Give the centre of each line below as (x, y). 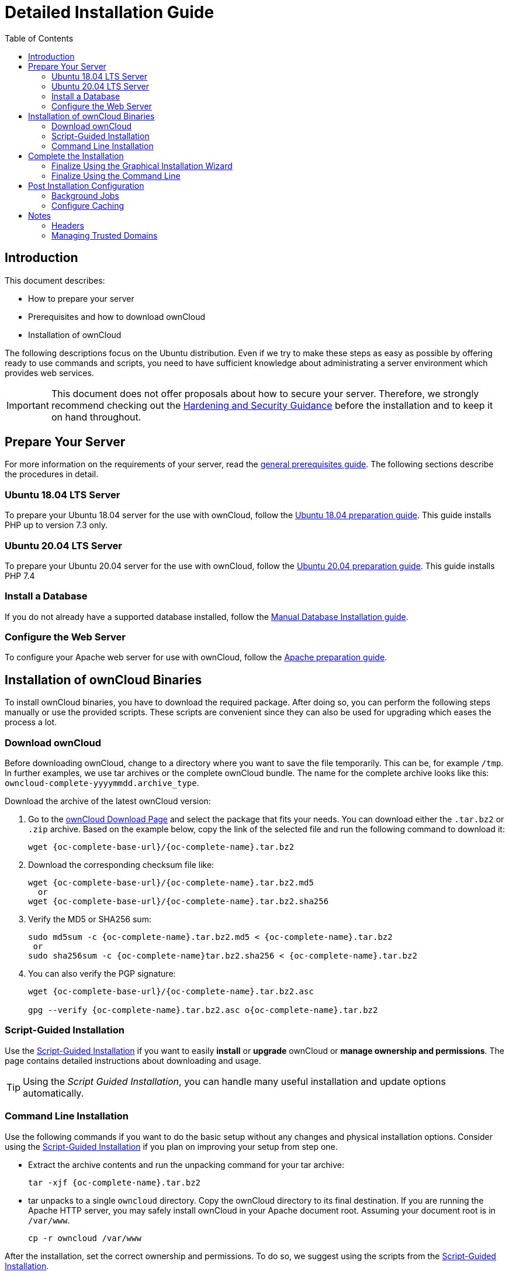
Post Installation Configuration (86, 185)
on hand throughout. (96, 417)
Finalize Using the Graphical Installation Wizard (142, 166)
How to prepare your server (81, 298)
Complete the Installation (76, 156)
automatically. (53, 1093)
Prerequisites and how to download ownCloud (117, 316)
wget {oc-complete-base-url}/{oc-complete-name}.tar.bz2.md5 (171, 883)
